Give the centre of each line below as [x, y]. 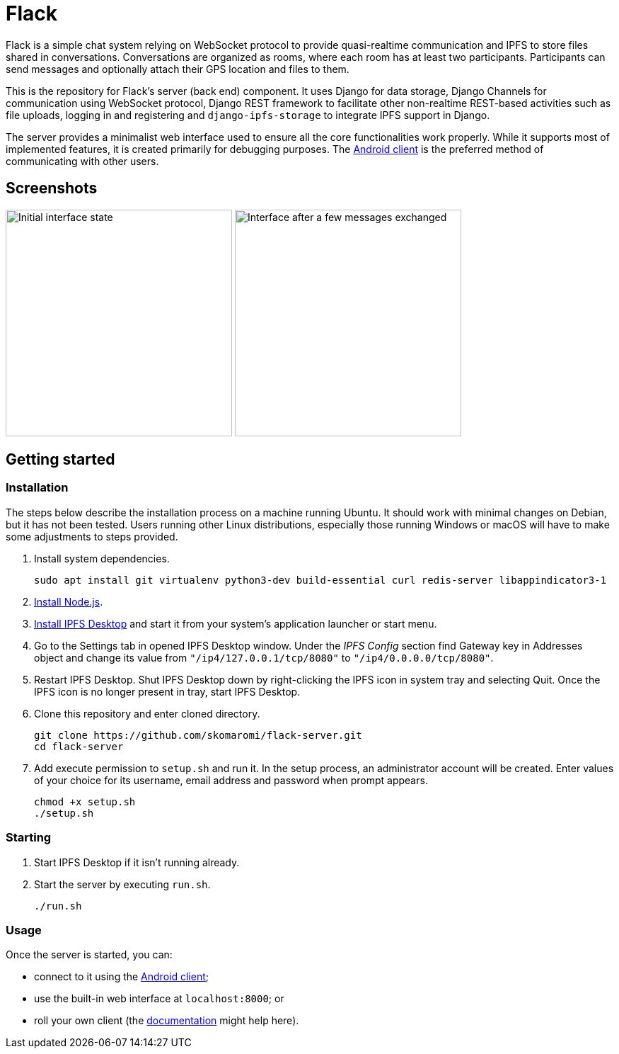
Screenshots [52, 188]
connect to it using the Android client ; [121, 977]
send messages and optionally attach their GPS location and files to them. [178, 69]
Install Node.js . [69, 601]
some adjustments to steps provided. [92, 536]
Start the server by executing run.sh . [122, 884]
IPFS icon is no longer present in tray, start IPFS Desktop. [167, 691]
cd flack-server [79, 746]
